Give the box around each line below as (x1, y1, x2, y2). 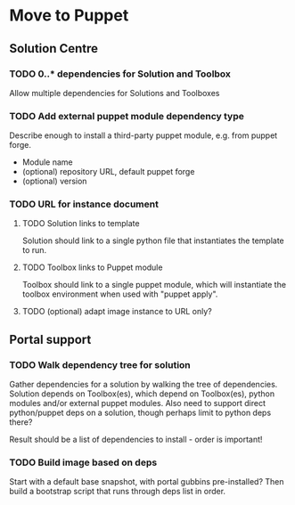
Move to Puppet (9, 5, 129, 26)
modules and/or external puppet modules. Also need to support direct (9, 398, 266, 409)
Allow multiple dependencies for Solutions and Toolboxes (9, 87, 220, 98)
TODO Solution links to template (21, 218, 140, 229)
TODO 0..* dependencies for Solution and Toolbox (9, 68, 232, 80)
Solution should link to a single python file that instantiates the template (21, 235, 285, 246)
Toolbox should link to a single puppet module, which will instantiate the (21, 280, 287, 290)
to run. (21, 245, 47, 256)
